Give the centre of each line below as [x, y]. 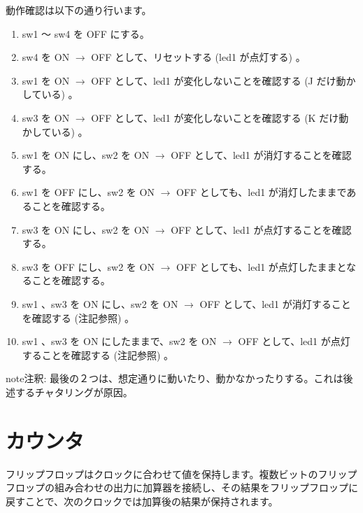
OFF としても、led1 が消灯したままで [261, 192]
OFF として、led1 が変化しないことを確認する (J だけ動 [219, 80]
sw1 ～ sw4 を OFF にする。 [86, 33]
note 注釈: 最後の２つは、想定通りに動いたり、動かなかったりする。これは [175, 378]
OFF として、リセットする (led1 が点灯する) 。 [198, 57]
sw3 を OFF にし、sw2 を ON [88, 266]
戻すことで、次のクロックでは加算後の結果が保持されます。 [142, 501]
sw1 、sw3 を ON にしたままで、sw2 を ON [119, 341]
